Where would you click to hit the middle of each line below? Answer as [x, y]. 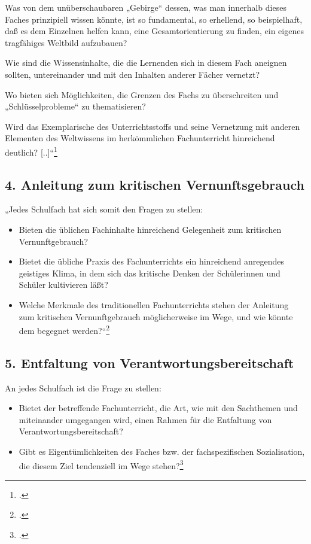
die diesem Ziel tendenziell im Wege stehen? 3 [101, 464]
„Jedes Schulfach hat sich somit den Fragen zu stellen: [104, 209]
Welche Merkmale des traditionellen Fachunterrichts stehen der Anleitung [154, 304]
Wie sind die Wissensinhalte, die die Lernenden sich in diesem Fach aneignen [146, 63]
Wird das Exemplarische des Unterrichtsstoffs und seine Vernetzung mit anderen [153, 126]
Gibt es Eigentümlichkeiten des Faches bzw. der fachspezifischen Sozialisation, [162, 451]
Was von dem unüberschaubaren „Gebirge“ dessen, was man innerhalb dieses [146, 7]
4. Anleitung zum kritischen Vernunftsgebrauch [155, 184]
